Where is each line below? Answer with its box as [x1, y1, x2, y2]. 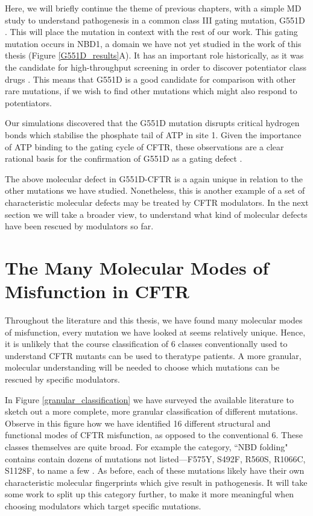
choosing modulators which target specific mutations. [5, 499, 201, 512]
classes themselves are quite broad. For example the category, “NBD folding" [5, 440, 288, 453]
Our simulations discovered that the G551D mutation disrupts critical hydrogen [5, 116, 300, 129]
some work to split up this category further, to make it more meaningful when [5, 488, 294, 500]
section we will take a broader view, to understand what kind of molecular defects [5, 208, 308, 220]
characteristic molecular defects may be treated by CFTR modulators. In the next [5, 196, 309, 208]
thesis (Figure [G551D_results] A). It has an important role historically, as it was [5, 49, 304, 62]
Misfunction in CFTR [5, 279, 189, 304]
